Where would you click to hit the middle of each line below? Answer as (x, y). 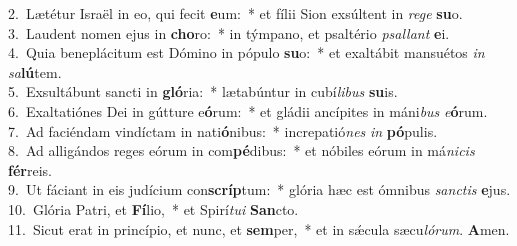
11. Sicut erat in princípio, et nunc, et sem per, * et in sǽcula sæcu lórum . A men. (259, 228)
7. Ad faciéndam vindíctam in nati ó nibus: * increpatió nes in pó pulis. (223, 130)
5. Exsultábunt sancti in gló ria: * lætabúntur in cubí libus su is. (203, 91)
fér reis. (30, 169)
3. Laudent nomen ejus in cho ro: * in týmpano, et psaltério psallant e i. (229, 32)
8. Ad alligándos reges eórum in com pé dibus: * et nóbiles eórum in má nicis (241, 150)
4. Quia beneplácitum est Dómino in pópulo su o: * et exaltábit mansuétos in (246, 52)
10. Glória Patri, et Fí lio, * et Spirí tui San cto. (153, 208)
